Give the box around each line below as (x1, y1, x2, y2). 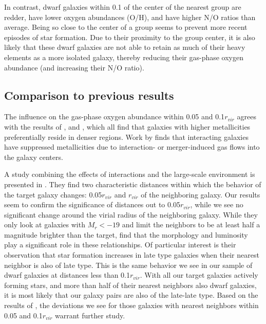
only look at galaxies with (4, 219, 85, 230)
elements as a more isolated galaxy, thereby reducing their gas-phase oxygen (4, 51, 244, 62)
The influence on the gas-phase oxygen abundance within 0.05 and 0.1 (4, 111, 225, 122)
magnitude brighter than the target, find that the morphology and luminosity (4, 229, 248, 240)
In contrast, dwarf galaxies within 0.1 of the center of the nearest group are (4, 2, 241, 12)
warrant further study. (55, 310, 125, 320)
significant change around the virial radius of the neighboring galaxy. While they (4, 209, 258, 220)
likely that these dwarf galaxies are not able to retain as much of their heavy (4, 42, 245, 52)
